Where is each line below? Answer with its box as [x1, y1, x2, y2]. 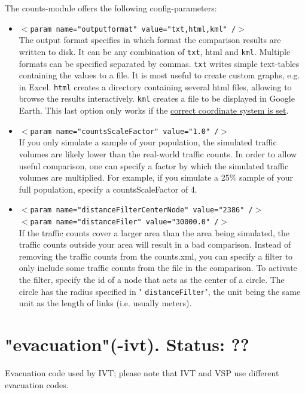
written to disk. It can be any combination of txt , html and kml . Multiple [19, 45, 291, 57]
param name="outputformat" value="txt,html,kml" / [30, 25, 236, 33]
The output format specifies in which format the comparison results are [19, 33, 281, 46]
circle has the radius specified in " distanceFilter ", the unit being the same [19, 285, 301, 297]
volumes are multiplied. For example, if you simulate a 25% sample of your [19, 171, 294, 184]
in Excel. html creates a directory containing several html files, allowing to [19, 80, 292, 93]
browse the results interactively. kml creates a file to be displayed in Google [19, 92, 295, 105]
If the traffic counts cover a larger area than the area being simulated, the [19, 226, 290, 239]
